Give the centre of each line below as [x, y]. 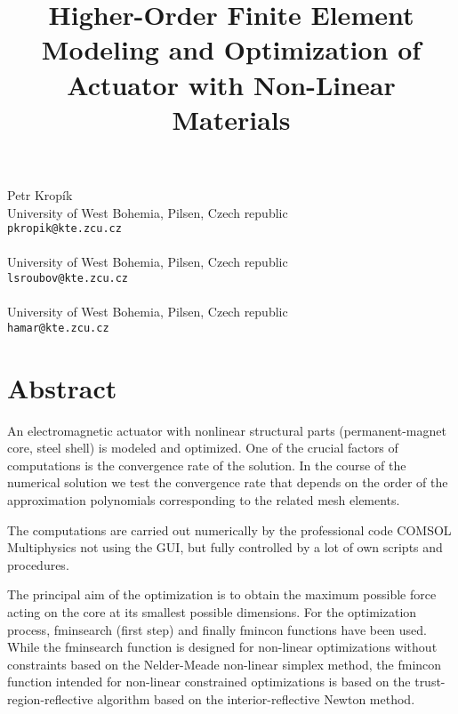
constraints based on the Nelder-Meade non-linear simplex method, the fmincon [225, 664]
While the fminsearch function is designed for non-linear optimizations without [222, 647]
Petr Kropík [40, 194]
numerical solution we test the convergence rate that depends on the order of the [228, 482]
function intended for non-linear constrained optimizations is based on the [209, 682]
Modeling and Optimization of [231, 49]
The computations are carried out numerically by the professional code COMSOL [229, 529]
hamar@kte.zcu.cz [58, 328]
